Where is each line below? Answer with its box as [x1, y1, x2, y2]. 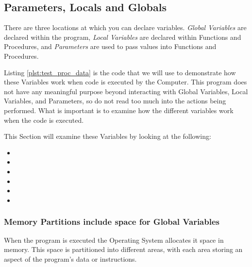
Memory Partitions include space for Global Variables [4, 216, 219, 228]
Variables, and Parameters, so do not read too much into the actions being [4, 96, 226, 106]
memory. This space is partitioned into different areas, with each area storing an [4, 244, 243, 254]
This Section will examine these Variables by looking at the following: [4, 131, 211, 141]
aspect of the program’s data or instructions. [4, 253, 137, 264]
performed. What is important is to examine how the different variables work [4, 105, 234, 115]
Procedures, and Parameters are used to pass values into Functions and [4, 41, 217, 51]
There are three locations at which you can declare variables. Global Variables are [4, 22, 247, 33]
